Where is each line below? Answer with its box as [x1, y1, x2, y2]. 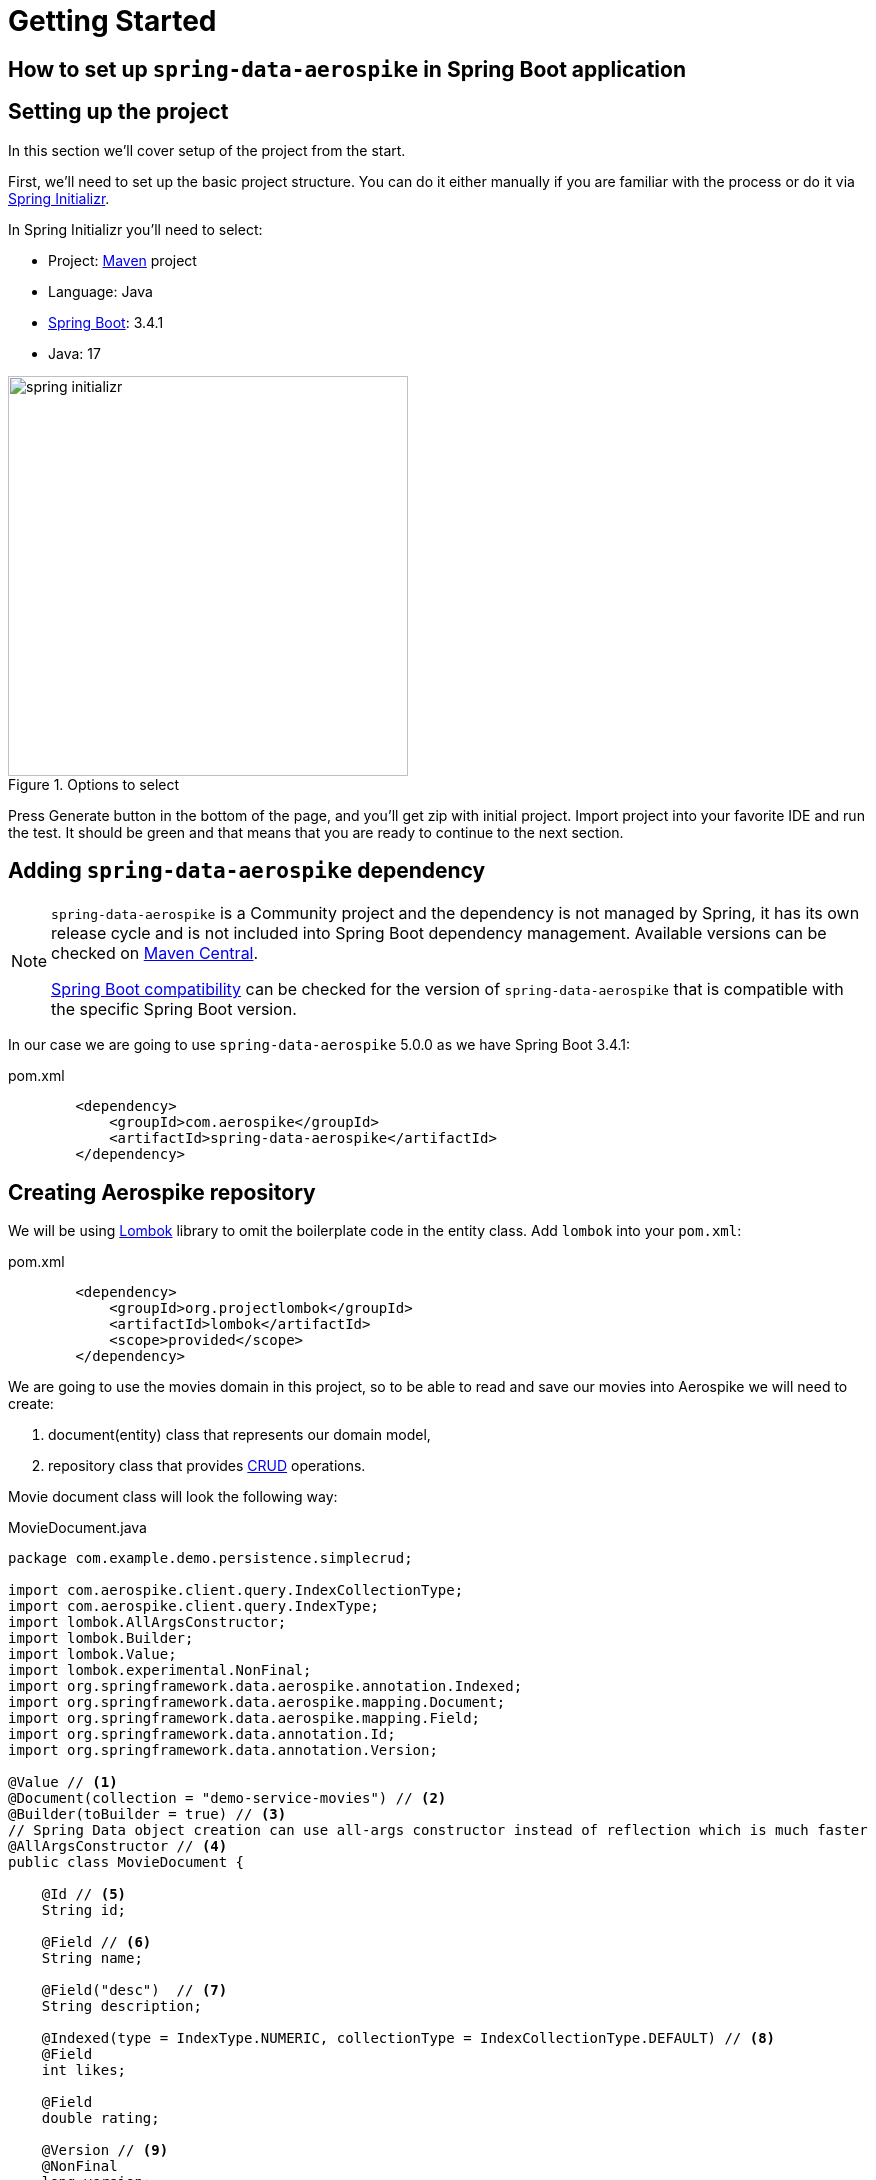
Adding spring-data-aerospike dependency [8, 858, 486, 884]
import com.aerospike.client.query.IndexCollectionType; [8, 1582, 464, 1599]
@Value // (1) [8, 1774, 118, 1791]
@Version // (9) [41, 2142, 169, 2159]
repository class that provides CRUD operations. [48, 1457, 366, 1475]
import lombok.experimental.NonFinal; [8, 1662, 312, 1679]
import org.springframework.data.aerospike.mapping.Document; [8, 1694, 506, 1711]
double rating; [41, 2110, 160, 2127]
